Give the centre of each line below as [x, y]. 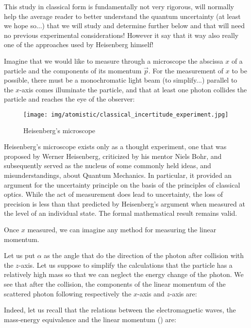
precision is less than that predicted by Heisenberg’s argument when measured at [125, 203]
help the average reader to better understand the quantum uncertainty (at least [122, 16]
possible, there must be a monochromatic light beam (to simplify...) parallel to [121, 80]
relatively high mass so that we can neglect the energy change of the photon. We [124, 274]
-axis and [151, 293]
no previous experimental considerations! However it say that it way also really [121, 35]
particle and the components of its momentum [73, 70]
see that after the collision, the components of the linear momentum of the [115, 284]
